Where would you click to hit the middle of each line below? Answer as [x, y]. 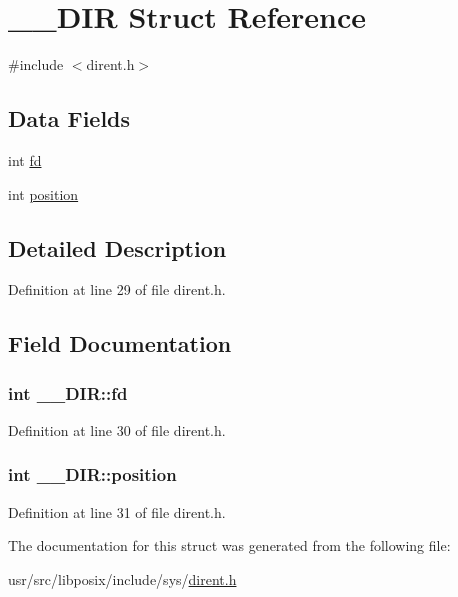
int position [43, 193]
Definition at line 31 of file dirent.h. [117, 511]
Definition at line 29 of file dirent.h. [117, 289]
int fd [25, 159]
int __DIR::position [92, 474]
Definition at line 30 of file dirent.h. [117, 429]
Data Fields [69, 118]
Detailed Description [117, 247]
